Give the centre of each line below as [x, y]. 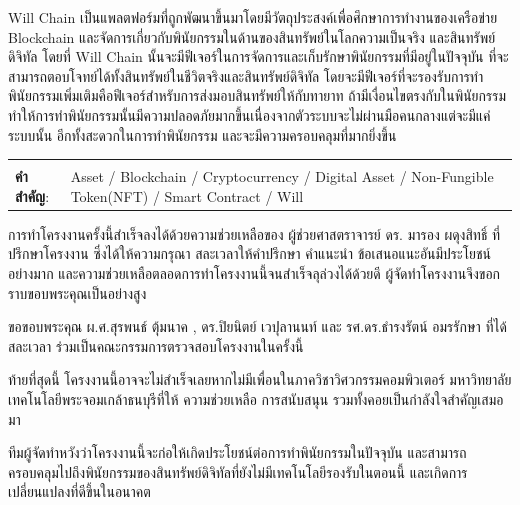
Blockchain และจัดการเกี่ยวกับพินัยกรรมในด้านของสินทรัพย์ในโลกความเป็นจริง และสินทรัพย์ [252, 36]
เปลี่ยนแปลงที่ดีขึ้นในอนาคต [79, 491]
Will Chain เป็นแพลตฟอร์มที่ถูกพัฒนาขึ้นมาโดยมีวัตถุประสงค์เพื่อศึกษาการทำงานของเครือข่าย [253, 17]
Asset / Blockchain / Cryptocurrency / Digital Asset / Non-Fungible [282, 176]
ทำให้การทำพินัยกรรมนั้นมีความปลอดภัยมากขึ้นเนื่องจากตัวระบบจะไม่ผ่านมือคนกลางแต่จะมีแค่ [249, 114]
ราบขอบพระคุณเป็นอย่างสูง [77, 292]
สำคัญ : [32, 195]
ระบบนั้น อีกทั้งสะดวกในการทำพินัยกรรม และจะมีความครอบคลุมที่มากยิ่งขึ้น [202, 134]
